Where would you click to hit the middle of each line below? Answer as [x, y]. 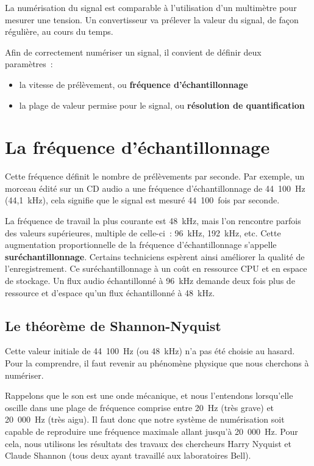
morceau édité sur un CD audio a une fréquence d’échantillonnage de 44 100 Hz [155, 188]
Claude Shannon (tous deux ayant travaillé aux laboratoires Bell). [128, 455]
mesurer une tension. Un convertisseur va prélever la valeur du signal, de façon [152, 19]
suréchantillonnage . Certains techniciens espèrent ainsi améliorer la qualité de [155, 256]
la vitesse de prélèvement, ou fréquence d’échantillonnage [134, 84]
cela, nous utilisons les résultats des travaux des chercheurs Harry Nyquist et [148, 443]
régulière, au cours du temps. [59, 31]
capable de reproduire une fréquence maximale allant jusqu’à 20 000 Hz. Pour [152, 431]
